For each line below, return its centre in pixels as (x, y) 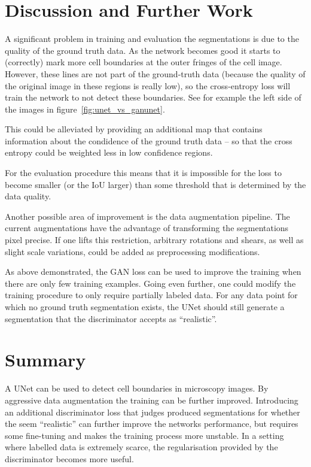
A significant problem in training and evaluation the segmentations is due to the (152, 39)
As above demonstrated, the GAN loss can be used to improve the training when (153, 272)
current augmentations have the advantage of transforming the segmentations (147, 228)
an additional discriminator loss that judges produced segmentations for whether (153, 412)
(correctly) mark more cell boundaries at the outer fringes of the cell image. (144, 62)
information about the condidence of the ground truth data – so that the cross (149, 140)
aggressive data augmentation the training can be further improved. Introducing (152, 400)
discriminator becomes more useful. (69, 458)
